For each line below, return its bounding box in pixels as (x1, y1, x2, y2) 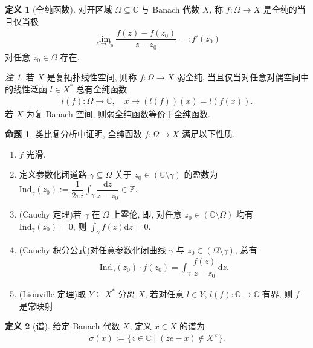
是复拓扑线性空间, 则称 (47, 71, 137, 83)
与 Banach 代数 (141, 3, 200, 15)
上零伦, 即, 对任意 (112, 208, 182, 221)
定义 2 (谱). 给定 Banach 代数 (5, 320, 120, 332)
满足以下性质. (182, 127, 236, 140)
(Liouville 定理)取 (19, 287, 86, 300)
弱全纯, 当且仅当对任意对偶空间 (176, 71, 301, 83)
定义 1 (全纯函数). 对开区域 (5, 3, 112, 15)
